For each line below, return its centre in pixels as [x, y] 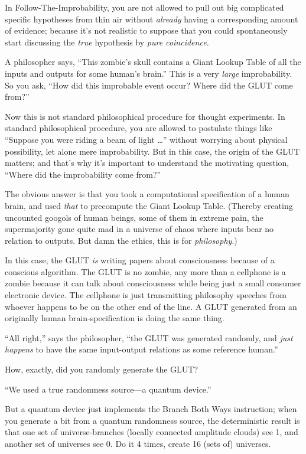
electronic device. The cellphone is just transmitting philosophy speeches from [146, 295]
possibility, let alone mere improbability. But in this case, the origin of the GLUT [152, 151]
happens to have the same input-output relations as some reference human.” [141, 349]
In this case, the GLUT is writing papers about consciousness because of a [140, 260]
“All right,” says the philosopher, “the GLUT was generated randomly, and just [149, 337]
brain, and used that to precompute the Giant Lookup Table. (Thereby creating [149, 205]
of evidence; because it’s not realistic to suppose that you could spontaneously [146, 30]
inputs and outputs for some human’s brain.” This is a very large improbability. [149, 73]
